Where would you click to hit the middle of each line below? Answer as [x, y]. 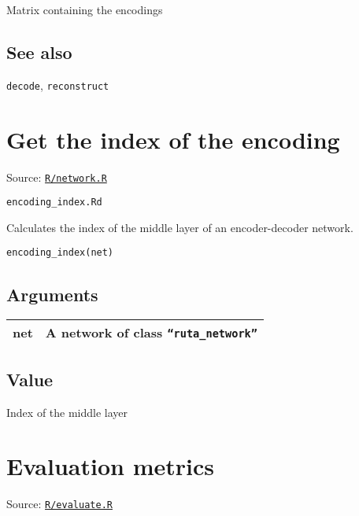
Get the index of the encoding [173, 139]
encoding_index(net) [60, 253]
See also [39, 52]
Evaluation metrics [110, 466]
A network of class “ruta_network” [151, 333]
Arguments [52, 294]
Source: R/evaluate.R [59, 504]
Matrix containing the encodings [85, 9]
